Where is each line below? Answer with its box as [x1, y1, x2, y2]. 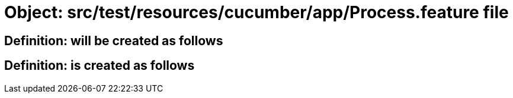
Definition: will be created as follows [4, 33, 223, 48]
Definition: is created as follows [4, 58, 195, 73]
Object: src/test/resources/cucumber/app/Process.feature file [4, 2, 509, 22]
